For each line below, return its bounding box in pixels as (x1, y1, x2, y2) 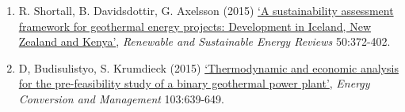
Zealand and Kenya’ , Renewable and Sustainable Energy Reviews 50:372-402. (18, 33, 391, 50)
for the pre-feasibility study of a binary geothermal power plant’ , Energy (18, 75, 370, 91)
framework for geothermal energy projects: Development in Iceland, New (18, 17, 372, 34)
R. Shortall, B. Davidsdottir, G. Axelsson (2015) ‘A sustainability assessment (18, 2, 394, 18)
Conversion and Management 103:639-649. (18, 90, 225, 106)
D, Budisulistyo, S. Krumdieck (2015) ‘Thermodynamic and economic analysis (18, 59, 399, 76)
